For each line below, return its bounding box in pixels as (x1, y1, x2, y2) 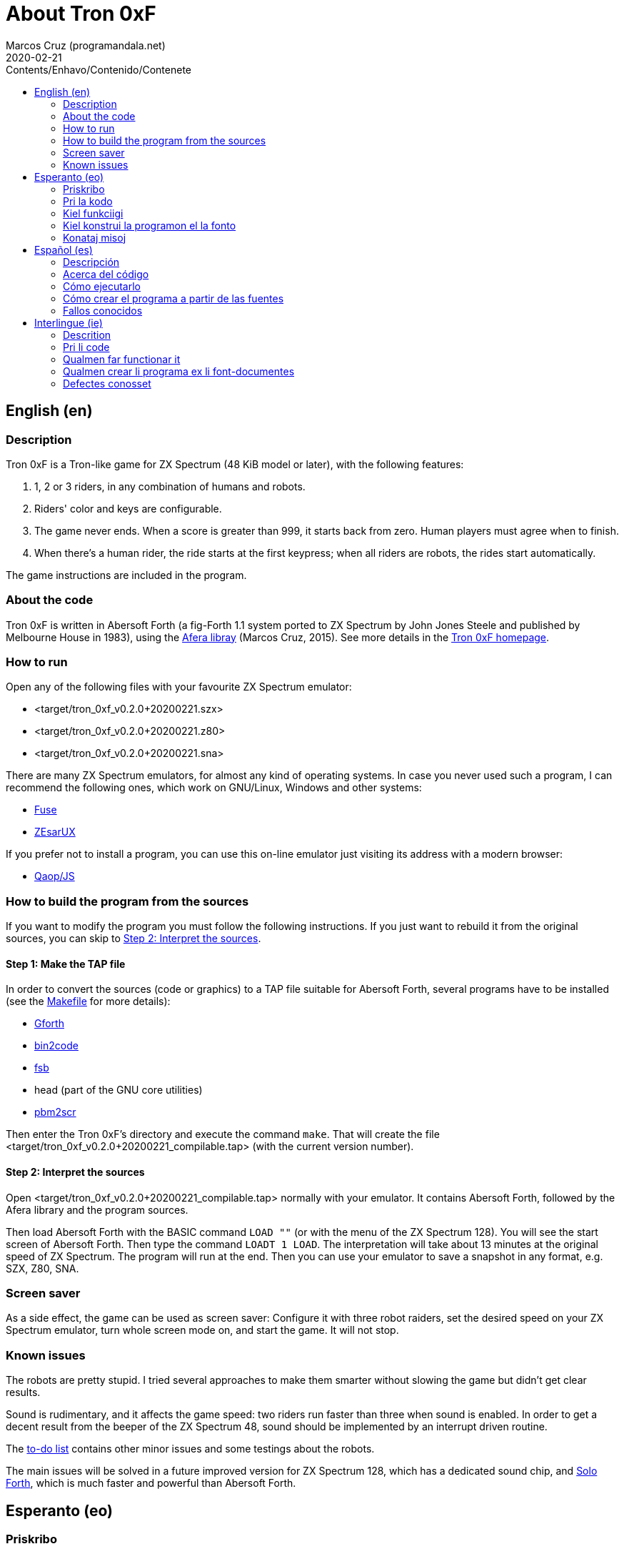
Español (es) (34, 243, 93, 256)
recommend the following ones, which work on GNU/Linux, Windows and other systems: (6, 781, 422, 794)
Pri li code (63, 340, 110, 353)
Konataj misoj (63, 231, 126, 244)
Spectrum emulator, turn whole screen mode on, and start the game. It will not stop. (6, 1324, 399, 1337)
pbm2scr (34, 1106, 76, 1119)
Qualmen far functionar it (63, 352, 181, 365)
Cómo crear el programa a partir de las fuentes (63, 292, 284, 305)
